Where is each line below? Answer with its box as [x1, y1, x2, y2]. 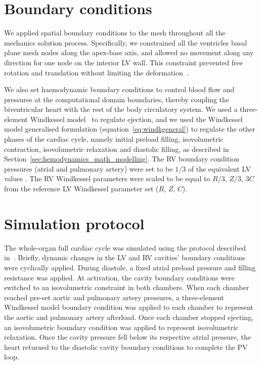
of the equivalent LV [188, 163, 251, 174]
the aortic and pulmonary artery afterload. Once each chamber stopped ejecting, [4, 311, 254, 322]
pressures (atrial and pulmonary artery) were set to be [4, 163, 173, 174]
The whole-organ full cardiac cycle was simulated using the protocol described [4, 242, 246, 253]
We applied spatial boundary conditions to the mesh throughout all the [4, 27, 226, 38]
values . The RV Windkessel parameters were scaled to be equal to [4, 173, 210, 184]
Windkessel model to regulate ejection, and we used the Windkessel [30, 113, 243, 124]
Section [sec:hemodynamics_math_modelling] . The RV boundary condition [4, 153, 239, 164]
